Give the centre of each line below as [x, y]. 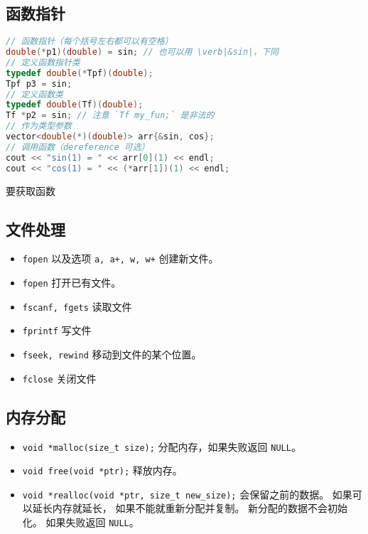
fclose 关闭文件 [59, 378]
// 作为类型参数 [39, 126]
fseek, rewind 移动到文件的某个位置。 [112, 354]
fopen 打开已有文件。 [72, 283]
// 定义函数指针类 [43, 62]
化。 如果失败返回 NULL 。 [81, 522]
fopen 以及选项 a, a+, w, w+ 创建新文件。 [120, 258]
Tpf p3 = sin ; [39, 84]
